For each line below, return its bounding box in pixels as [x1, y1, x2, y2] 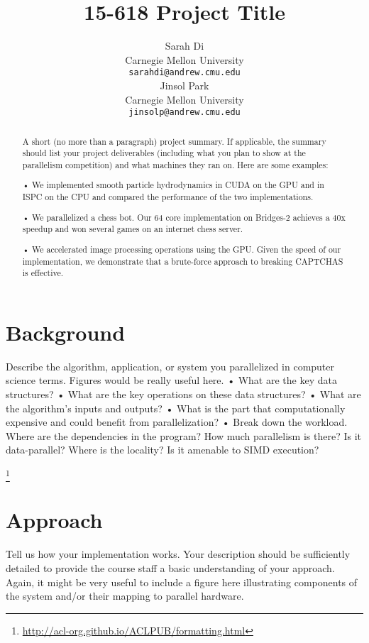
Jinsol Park [160, 77, 209, 92]
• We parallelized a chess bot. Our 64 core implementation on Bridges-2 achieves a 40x [22, 211, 346, 223]
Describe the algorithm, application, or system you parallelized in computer [6, 358, 335, 373]
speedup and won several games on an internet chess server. [22, 223, 243, 235]
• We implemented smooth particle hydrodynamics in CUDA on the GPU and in [22, 179, 324, 191]
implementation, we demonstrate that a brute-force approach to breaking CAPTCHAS [22, 255, 343, 267]
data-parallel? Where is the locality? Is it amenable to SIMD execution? [6, 442, 319, 457]
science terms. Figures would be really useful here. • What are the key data [6, 373, 337, 388]
